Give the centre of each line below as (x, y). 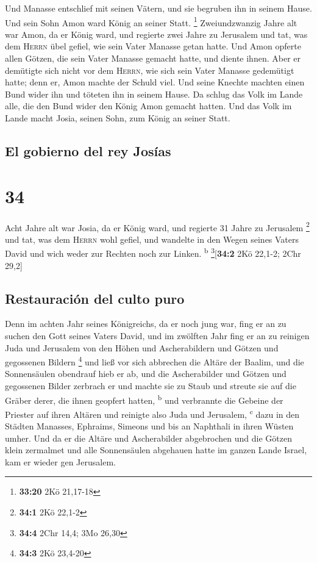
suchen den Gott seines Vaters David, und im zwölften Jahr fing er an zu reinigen (157, 335)
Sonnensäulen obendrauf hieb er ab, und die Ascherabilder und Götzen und (146, 374)
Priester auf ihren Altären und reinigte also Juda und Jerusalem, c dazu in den (152, 413)
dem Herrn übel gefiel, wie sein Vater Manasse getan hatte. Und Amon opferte (153, 46)
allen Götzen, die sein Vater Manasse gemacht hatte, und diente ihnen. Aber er (153, 58)
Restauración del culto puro (95, 298)
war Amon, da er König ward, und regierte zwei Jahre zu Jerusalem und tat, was (156, 34)
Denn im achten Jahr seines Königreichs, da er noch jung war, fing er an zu (146, 324)
